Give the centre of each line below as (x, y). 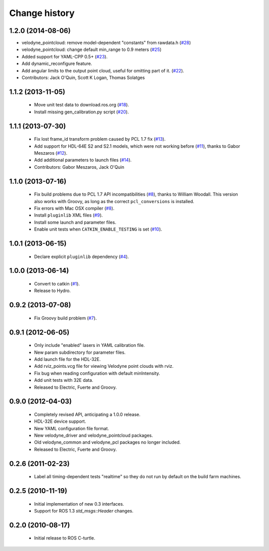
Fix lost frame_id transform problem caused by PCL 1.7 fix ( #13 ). (100, 139)
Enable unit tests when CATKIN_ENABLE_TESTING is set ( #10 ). (98, 229)
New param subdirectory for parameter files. (80, 352)
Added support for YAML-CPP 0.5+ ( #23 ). (65, 56)
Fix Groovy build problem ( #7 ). (66, 318)
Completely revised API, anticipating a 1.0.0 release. (87, 414)
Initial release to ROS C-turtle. (65, 538)
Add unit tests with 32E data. (64, 380)
